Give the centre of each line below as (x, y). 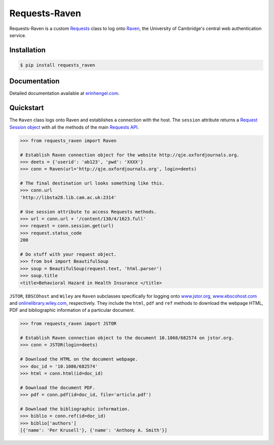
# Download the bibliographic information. (75, 409)
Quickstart (27, 108)
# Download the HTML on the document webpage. (79, 359)
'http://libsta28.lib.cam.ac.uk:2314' (68, 197)
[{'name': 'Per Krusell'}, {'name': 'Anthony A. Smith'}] (94, 430)
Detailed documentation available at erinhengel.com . (64, 93)
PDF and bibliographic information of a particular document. (72, 310)
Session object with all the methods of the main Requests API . (74, 127)
